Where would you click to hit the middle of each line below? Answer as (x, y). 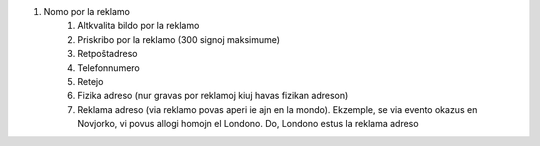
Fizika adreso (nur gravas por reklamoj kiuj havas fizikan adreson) (213, 96)
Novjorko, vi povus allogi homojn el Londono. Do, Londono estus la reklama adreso (248, 124)
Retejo (90, 81)
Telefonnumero (108, 67)
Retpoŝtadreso (107, 54)
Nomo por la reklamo (86, 11)
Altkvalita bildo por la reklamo (138, 26)
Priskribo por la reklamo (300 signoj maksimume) (178, 39)
